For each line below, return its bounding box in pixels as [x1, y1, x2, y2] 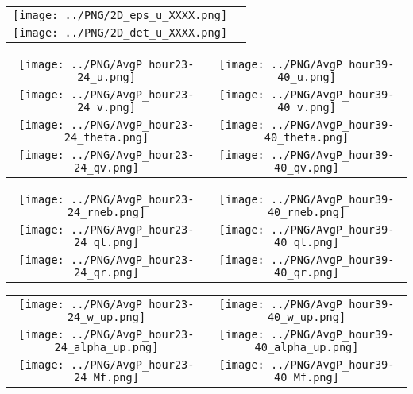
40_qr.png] [274, 266, 339, 279]
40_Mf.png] [274, 371, 339, 384]
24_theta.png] [64, 131, 149, 144]
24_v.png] [77, 101, 136, 114]
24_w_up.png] [67, 311, 146, 323]
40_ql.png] [274, 236, 339, 249]
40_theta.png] [264, 131, 349, 144]
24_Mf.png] [74, 371, 139, 384]
